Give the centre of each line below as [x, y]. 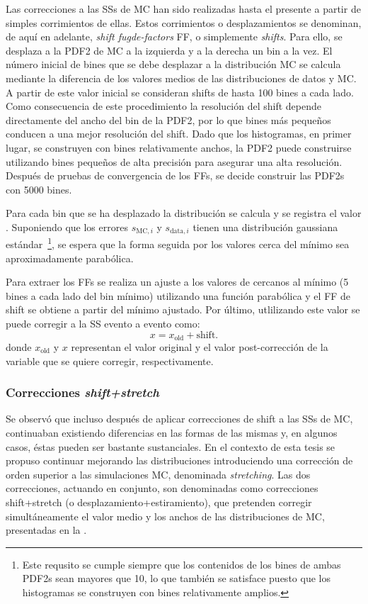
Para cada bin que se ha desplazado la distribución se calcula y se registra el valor [184, 213]
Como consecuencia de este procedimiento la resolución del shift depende [164, 106]
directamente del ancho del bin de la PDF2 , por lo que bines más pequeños [168, 119]
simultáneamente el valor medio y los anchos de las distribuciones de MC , [165, 516]
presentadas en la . [46, 530]
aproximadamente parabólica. [70, 258]
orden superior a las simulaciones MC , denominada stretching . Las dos [158, 474]
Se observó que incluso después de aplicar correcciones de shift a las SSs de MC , [179, 419]
